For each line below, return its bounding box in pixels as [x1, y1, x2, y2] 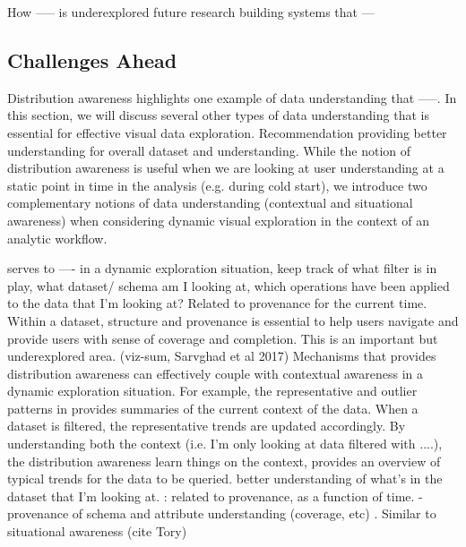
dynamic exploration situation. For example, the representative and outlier [7, 381, 418, 400]
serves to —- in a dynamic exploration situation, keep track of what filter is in [7, 259, 437, 278]
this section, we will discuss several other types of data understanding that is [7, 106, 429, 124]
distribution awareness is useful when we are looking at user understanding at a [7, 158, 444, 177]
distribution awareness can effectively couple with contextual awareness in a [7, 363, 424, 382]
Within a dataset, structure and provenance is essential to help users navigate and [7, 311, 459, 329]
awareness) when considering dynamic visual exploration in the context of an [7, 210, 429, 229]
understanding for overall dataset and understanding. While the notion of [7, 141, 411, 159]
